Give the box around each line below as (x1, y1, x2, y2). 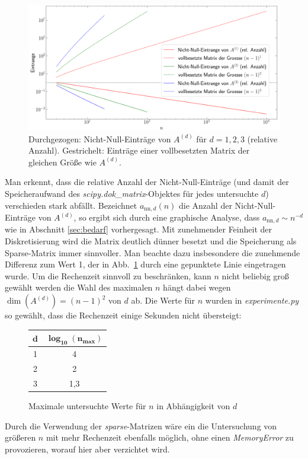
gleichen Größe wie (28, 155, 97, 168)
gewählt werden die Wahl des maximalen (5, 281, 153, 294)
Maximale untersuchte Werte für (28, 399, 146, 412)
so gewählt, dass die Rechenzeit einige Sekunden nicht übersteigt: (5, 309, 242, 321)
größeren (5, 431, 36, 444)
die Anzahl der (179, 199, 232, 211)
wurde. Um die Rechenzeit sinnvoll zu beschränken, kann (5, 269, 211, 282)
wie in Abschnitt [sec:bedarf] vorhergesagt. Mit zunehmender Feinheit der (5, 223, 272, 235)
